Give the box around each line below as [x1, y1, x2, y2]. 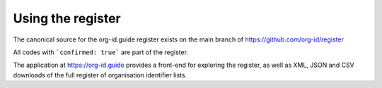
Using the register [13, 11, 122, 26]
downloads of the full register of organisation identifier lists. [13, 70, 187, 79]
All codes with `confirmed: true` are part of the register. [13, 48, 189, 56]
